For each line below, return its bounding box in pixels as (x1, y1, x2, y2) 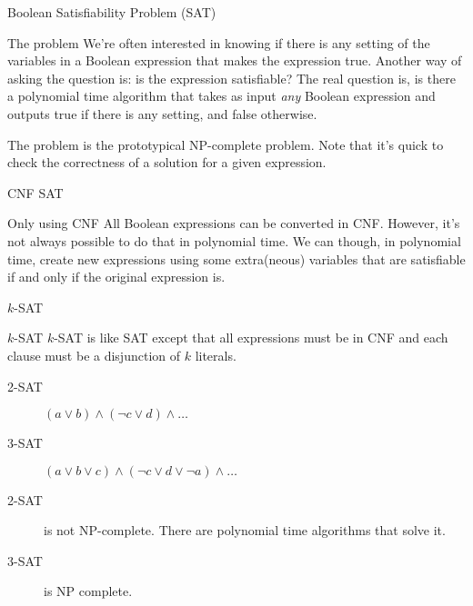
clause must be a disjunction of (7, 345, 181, 364)
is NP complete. (44, 581, 133, 601)
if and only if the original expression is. (7, 267, 226, 286)
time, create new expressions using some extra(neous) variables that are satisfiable (7, 249, 466, 268)
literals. (195, 345, 236, 364)
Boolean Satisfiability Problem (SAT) (7, 3, 216, 21)
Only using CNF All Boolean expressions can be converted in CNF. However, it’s (7, 214, 460, 233)
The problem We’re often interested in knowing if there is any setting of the (7, 33, 430, 52)
